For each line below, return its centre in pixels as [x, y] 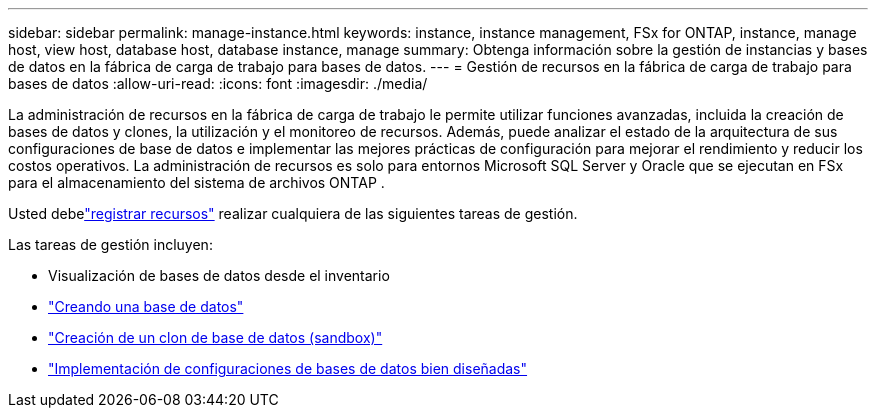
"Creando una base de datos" [146, 306]
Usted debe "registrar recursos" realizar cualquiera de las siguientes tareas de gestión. [293, 213]
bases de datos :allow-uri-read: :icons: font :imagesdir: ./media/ [218, 83]
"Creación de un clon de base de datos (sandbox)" [215, 337]
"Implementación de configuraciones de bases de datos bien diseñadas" [288, 368]
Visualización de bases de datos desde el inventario [219, 275]
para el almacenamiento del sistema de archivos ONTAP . [196, 182]
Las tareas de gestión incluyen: [110, 244]
